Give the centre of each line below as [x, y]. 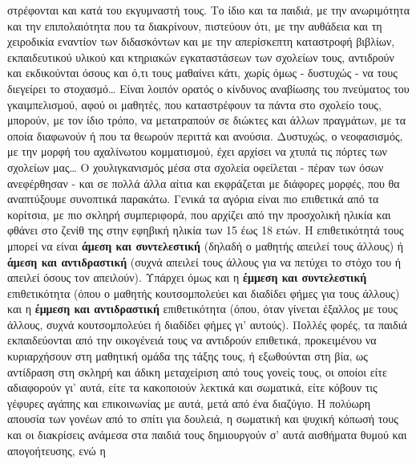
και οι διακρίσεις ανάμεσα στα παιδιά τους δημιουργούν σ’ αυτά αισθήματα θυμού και [207, 435]
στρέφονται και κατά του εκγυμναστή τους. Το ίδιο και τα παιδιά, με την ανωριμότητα [209, 10]
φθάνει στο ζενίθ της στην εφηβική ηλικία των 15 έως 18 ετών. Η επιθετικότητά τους [206, 230]
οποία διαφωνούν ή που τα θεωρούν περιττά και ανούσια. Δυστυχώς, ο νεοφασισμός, [205, 135]
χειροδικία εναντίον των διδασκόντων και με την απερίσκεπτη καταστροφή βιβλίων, [201, 41]
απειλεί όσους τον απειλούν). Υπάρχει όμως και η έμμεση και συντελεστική [187, 277]
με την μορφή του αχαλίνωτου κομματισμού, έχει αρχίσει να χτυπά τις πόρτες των [197, 151]
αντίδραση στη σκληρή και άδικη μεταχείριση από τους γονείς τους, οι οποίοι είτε [197, 371]
